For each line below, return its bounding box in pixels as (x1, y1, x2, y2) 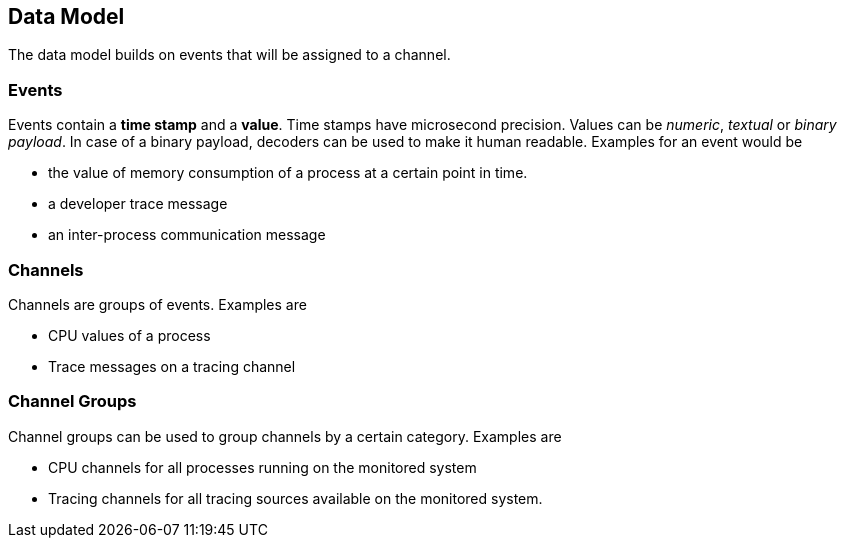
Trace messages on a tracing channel (48, 357, 296, 375)
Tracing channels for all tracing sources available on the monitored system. (48, 489, 543, 507)
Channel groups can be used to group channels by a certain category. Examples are (8, 427, 562, 445)
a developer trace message (48, 195, 228, 213)
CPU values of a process (48, 326, 211, 344)
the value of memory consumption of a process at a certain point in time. (48, 164, 528, 182)
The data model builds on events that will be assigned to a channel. (8, 46, 451, 64)
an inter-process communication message (48, 226, 326, 244)
